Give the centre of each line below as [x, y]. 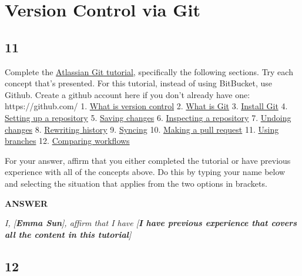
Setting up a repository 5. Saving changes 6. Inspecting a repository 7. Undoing [148, 117]
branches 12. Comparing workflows [67, 141]
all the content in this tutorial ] [68, 234]
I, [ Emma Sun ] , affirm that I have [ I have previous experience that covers [151, 223]
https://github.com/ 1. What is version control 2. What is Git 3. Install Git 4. [146, 106]
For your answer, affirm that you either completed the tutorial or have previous [148, 160]
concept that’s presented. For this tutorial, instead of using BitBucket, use [138, 83]
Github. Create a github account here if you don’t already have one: [127, 94]
